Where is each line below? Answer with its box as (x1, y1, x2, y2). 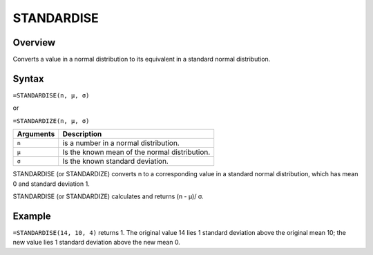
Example (12, 210, 51, 222)
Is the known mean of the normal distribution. (62, 147, 211, 157)
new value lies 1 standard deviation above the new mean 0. (12, 238, 181, 247)
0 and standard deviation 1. (12, 180, 90, 188)
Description (62, 129, 102, 139)
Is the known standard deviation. (62, 156, 169, 166)
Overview (12, 37, 56, 48)
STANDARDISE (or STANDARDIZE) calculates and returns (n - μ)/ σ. (12, 192, 204, 200)
